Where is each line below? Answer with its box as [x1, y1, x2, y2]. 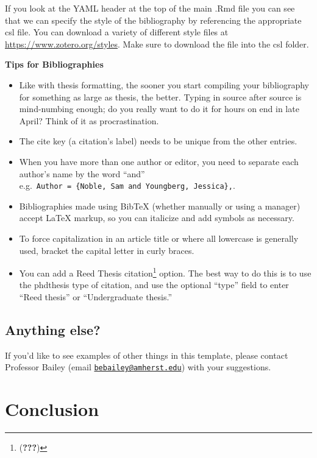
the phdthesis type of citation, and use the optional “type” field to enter [19, 278, 289, 291]
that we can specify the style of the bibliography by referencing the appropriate [5, 13, 302, 26]
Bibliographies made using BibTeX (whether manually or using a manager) [19, 199, 301, 212]
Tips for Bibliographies [5, 58, 104, 71]
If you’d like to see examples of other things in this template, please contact [5, 348, 288, 361]
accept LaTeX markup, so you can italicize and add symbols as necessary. [19, 211, 294, 224]
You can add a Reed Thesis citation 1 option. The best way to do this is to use [19, 265, 312, 279]
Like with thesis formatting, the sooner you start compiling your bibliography [19, 78, 309, 91]
